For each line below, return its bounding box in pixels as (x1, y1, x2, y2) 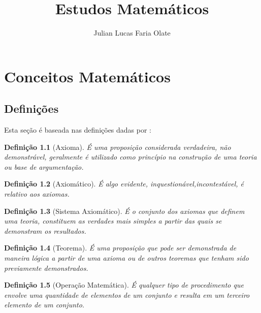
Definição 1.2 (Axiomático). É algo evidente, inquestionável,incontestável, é (4, 178, 244, 189)
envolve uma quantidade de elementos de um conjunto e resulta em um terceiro (4, 289, 250, 300)
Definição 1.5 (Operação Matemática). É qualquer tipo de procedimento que (4, 279, 244, 290)
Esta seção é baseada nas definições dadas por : (4, 124, 152, 135)
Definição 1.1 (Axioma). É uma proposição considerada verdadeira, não (4, 141, 231, 152)
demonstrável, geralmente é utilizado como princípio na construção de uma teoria (4, 151, 257, 162)
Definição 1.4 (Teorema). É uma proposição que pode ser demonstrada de (4, 242, 237, 253)
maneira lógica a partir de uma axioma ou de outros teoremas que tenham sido (4, 253, 249, 263)
